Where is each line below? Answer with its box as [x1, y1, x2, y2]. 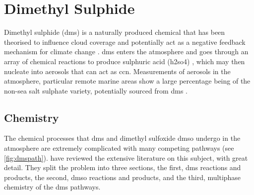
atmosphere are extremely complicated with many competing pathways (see [4, 143, 234, 153]
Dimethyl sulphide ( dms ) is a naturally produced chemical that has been [4, 27, 225, 37]
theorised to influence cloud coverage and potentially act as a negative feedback [4, 36, 246, 47]
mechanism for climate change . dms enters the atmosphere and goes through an [4, 46, 249, 57]
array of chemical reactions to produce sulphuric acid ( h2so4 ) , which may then [4, 56, 245, 66]
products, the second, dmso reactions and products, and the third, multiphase [4, 172, 241, 182]
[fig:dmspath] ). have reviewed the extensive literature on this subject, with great [4, 152, 248, 163]
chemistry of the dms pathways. [4, 182, 101, 192]
